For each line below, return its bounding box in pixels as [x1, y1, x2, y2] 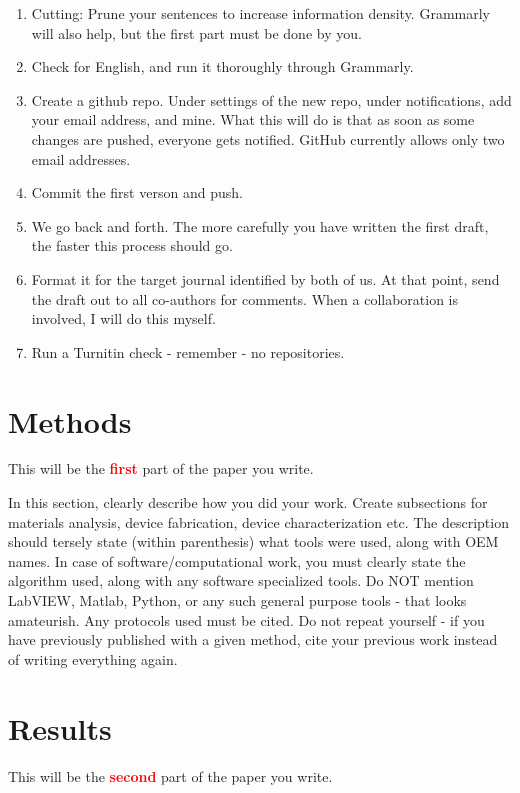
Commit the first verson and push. [31, 182, 243, 203]
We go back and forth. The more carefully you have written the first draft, [31, 215, 489, 236]
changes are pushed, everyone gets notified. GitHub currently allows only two [31, 128, 505, 149]
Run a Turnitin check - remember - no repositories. [31, 341, 345, 362]
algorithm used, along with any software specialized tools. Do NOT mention [8, 570, 474, 591]
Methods [8, 400, 132, 441]
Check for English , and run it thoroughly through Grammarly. [31, 56, 414, 77]
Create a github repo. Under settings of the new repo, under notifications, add [31, 89, 512, 110]
